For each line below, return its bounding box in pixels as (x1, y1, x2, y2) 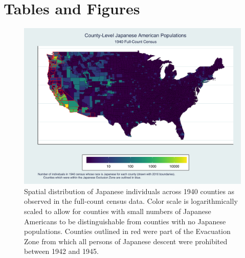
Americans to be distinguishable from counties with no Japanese (24, 216, 226, 226)
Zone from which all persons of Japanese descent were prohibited (24, 236, 228, 246)
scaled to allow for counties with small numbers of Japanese (24, 206, 211, 217)
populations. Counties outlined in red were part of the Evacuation (24, 226, 231, 237)
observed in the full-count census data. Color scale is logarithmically (24, 196, 238, 206)
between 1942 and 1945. (24, 246, 99, 256)
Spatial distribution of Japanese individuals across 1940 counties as (24, 185, 235, 196)
